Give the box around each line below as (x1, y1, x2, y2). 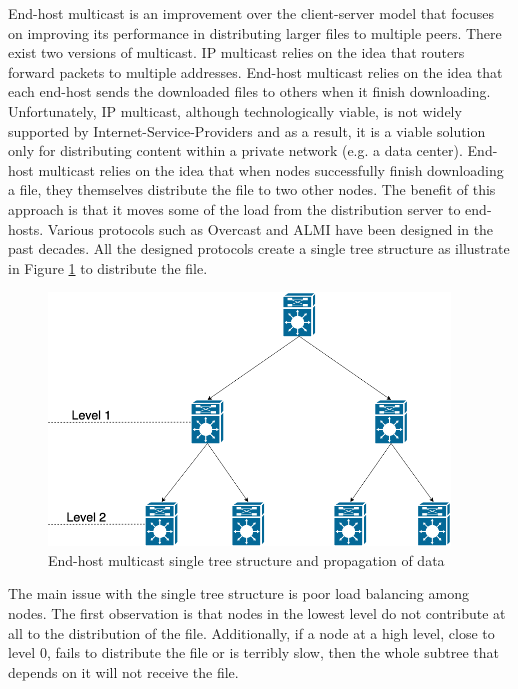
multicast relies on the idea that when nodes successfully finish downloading (38, 159, 504, 180)
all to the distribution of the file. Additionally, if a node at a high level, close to (8, 622, 495, 643)
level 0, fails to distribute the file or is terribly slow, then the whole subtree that (8, 642, 499, 663)
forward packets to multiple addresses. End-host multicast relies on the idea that (8, 61, 503, 82)
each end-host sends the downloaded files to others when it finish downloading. (8, 81, 491, 102)
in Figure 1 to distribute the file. (8, 257, 208, 278)
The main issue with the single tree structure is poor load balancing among (8, 583, 469, 604)
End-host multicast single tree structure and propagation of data (48, 549, 445, 570)
